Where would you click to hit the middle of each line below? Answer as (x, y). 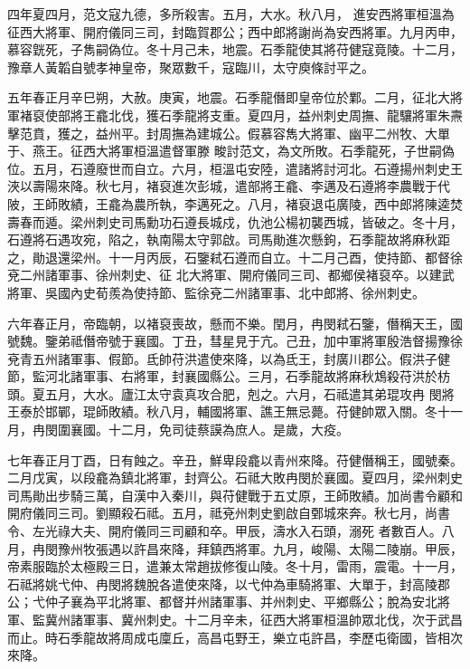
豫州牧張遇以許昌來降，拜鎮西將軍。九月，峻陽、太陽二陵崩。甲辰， (260, 548)
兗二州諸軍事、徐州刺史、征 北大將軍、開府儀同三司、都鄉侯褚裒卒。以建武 (231, 275)
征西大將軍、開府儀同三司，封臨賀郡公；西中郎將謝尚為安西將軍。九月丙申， (235, 31)
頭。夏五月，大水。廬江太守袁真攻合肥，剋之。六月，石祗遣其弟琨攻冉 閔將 (231, 393)
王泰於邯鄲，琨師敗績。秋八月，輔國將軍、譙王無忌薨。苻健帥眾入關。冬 (222, 411)
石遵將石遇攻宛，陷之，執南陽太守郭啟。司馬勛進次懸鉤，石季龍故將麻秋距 (229, 239)
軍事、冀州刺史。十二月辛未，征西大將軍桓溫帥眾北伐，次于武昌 (273, 619)
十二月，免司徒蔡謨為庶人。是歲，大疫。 (228, 430)
